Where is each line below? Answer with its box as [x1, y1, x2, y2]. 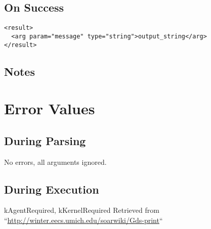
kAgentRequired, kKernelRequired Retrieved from [4, 205, 159, 215]
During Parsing [4, 132, 86, 148]
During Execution [4, 181, 99, 197]
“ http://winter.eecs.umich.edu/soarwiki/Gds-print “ [4, 214, 163, 225]
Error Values [4, 98, 95, 119]
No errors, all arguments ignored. [4, 156, 107, 167]
